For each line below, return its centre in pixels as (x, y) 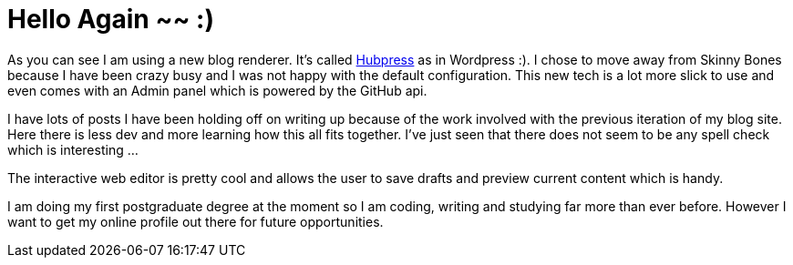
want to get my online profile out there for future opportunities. (196, 221)
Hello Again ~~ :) (111, 19)
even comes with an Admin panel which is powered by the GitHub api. (217, 90)
